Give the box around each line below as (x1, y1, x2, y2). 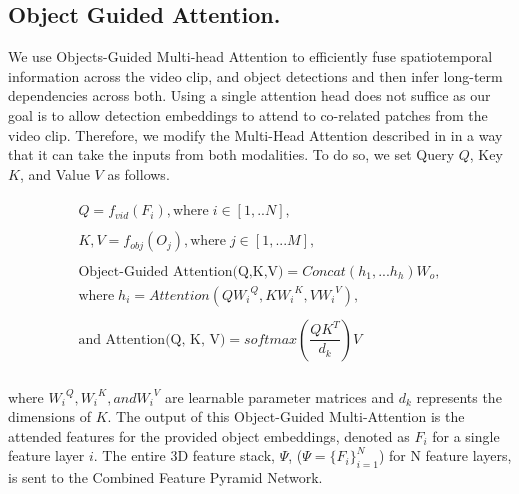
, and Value (19, 163, 90, 184)
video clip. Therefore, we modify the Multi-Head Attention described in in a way (8, 124, 503, 145)
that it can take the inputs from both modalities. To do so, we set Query (8, 144, 455, 165)
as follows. (107, 163, 170, 184)
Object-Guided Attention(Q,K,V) (78, 264, 284, 279)
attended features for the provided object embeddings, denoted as (8, 425, 410, 446)
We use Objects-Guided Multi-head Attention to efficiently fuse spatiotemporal (8, 46, 493, 67)
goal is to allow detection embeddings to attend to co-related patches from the (8, 104, 488, 125)
